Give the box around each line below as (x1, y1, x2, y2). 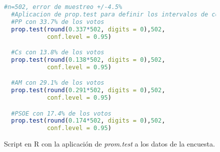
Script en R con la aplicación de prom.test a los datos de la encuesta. (4, 139, 215, 149)
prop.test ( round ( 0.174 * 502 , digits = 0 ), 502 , (11, 117, 165, 125)
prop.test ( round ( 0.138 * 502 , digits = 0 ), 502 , (11, 56, 165, 63)
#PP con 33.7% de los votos (11, 18, 104, 25)
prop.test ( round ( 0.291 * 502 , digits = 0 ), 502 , (11, 87, 165, 94)
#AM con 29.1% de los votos (11, 79, 104, 87)
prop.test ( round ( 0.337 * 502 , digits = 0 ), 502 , (11, 25, 165, 33)
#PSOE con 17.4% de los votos (11, 110, 111, 117)
